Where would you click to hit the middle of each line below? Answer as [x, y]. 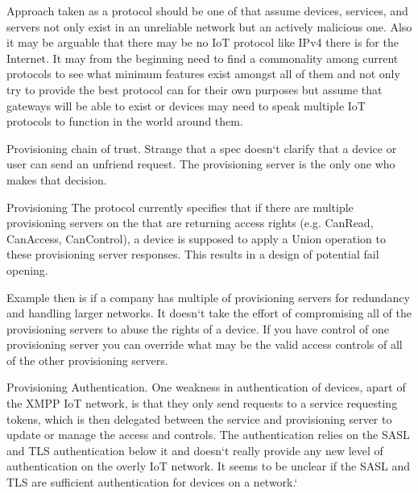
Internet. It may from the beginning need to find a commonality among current [203, 58]
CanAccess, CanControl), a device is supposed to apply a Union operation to [197, 238]
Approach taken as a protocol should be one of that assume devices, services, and [207, 10]
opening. [27, 269]
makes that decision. [57, 179]
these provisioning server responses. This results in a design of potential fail [193, 254]
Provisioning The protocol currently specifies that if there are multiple [180, 207]
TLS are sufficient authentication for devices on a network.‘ [152, 482]
